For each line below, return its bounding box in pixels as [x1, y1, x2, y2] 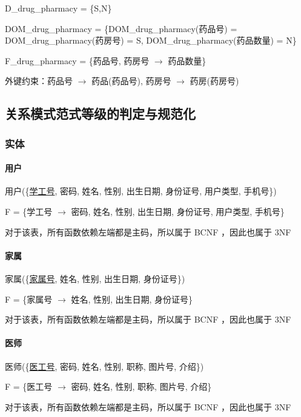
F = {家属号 [5, 292, 53, 305]
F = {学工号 [5, 205, 53, 217]
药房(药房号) [190, 74, 239, 87]
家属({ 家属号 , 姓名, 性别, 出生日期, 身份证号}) [5, 272, 185, 284]
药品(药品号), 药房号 [91, 74, 171, 87]
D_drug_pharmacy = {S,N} [5, 2, 112, 14]
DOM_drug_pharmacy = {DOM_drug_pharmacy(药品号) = [5, 22, 237, 34]
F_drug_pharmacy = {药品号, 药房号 [5, 54, 150, 67]
